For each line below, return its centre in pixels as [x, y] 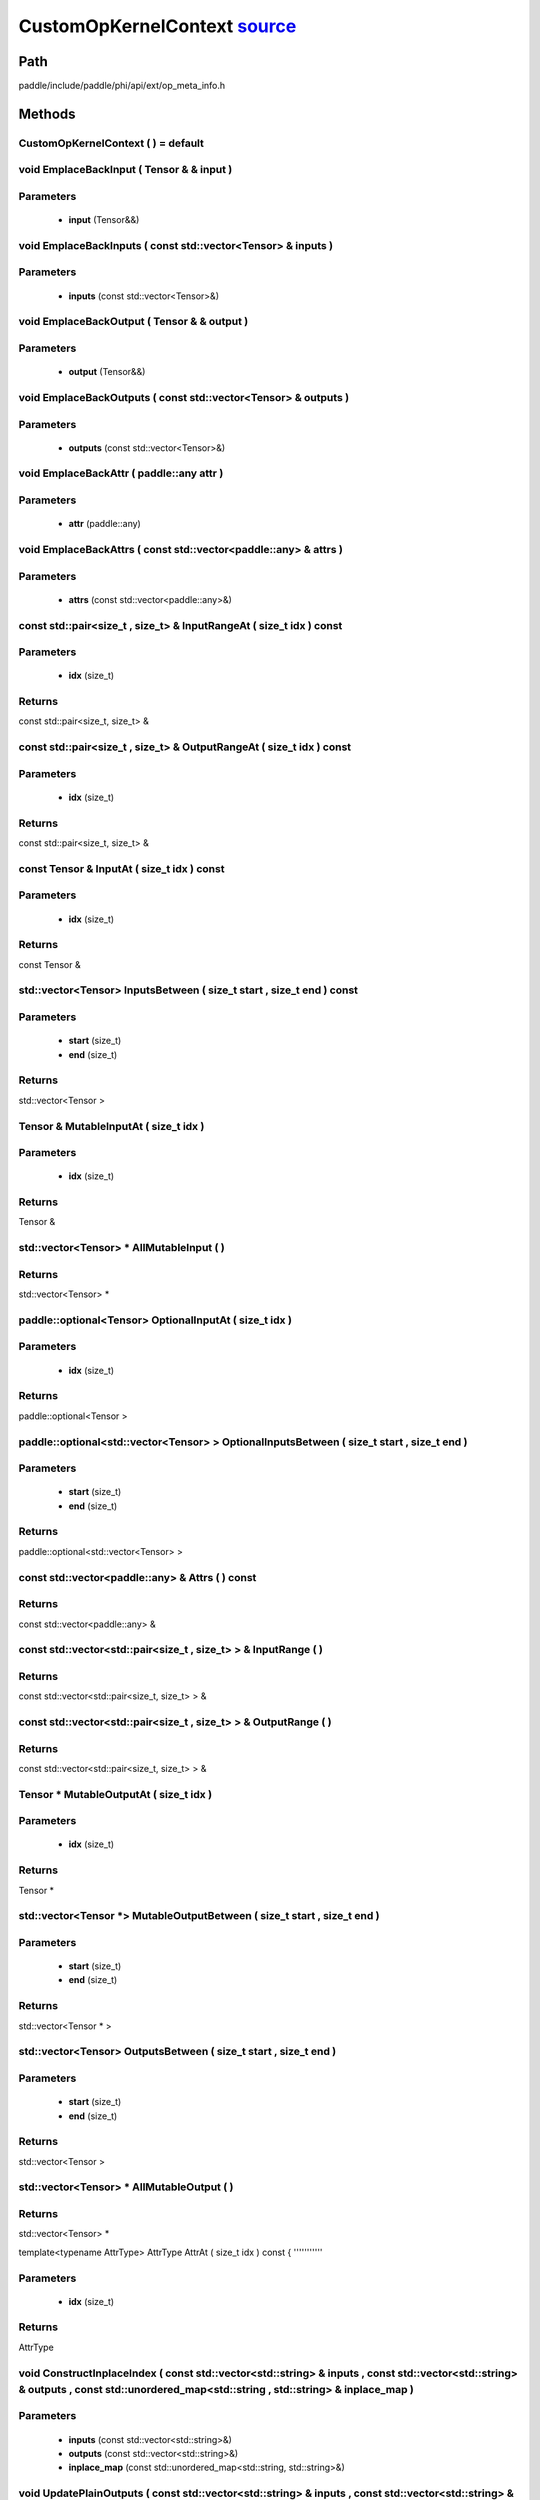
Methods [47, 113]
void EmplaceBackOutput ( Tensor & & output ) [133, 322]
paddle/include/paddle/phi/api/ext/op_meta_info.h [122, 86]
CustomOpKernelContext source [157, 26]
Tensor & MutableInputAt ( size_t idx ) [111, 1126]
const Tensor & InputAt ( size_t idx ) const [121, 868]
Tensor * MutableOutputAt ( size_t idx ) [115, 1794]
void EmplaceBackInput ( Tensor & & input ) [125, 170]
